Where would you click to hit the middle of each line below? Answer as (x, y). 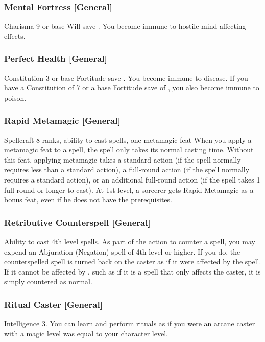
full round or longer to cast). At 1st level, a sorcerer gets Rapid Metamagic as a (129, 189)
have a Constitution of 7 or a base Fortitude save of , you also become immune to (132, 88)
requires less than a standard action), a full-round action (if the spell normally (127, 169)
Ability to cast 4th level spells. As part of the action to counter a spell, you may (130, 241)
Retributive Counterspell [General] (77, 222)
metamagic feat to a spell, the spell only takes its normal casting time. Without (129, 150)
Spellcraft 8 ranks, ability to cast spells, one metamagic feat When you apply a (128, 139)
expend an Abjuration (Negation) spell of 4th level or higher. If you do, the (122, 251)
